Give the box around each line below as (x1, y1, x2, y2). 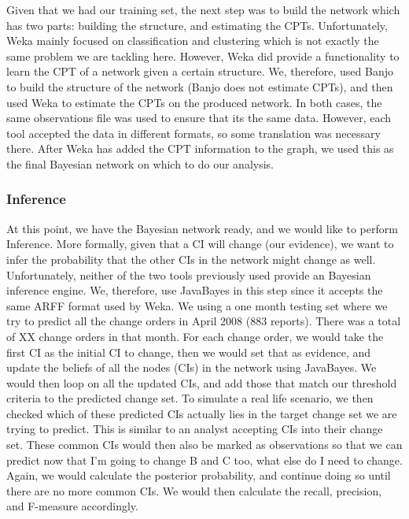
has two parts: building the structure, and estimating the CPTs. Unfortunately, (6, 17, 388, 33)
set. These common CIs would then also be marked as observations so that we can (6, 436, 403, 453)
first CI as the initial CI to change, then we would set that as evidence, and (6, 343, 371, 360)
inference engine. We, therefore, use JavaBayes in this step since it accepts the (6, 282, 383, 298)
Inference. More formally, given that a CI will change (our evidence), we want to (6, 235, 394, 252)
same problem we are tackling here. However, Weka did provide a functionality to (6, 47, 400, 64)
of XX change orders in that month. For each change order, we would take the (6, 328, 384, 344)
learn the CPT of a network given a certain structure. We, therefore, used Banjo (6, 63, 393, 80)
